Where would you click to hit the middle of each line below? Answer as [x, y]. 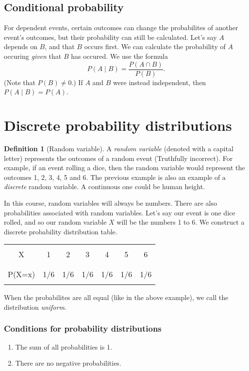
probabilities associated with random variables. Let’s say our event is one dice [120, 212]
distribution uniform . [35, 307]
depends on [21, 46]
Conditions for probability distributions [83, 328]
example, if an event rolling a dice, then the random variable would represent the [124, 168]
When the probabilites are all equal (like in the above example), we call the [116, 297]
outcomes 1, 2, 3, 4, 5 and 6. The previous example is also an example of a [115, 177]
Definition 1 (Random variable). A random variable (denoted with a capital [119, 148]
